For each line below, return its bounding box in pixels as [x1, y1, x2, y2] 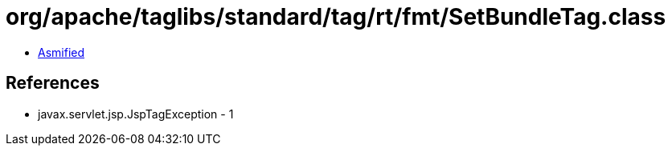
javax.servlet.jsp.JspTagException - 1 [38, 106, 234, 121]
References [6, 73, 100, 94]
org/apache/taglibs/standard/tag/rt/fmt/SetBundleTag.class [6, 3, 666, 30]
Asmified [38, 45, 85, 59]
